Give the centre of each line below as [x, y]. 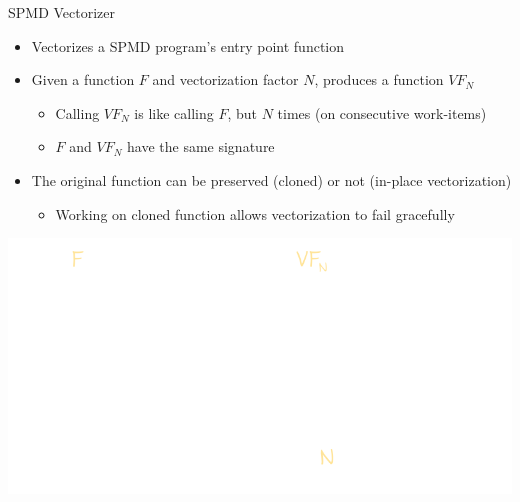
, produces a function [379, 79]
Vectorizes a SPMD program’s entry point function [188, 45]
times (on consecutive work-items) [382, 112]
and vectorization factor [225, 79]
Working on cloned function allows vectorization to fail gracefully [255, 213]
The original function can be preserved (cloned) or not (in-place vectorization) [271, 179]
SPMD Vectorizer [62, 12]
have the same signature [201, 146]
